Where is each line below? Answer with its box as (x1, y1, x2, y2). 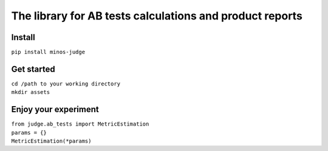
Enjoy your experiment (11, 104, 100, 115)
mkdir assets (11, 89, 50, 96)
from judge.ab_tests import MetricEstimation (11, 121, 149, 127)
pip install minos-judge (11, 49, 85, 56)
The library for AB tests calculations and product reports (11, 9, 303, 22)
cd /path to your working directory (11, 80, 121, 87)
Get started (11, 64, 55, 74)
